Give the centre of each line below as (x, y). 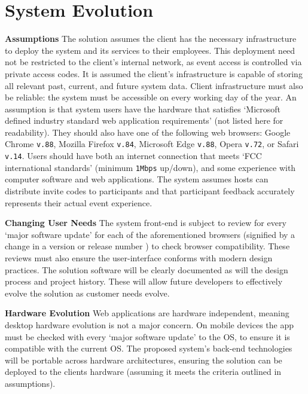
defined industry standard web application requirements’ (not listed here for (144, 120)
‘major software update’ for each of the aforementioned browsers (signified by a (150, 234)
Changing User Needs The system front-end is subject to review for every (146, 223)
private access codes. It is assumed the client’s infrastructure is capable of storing (154, 73)
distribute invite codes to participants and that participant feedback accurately (150, 191)
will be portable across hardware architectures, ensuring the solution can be (144, 360)
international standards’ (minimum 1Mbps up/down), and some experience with (150, 167)
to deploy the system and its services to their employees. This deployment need (150, 50)
